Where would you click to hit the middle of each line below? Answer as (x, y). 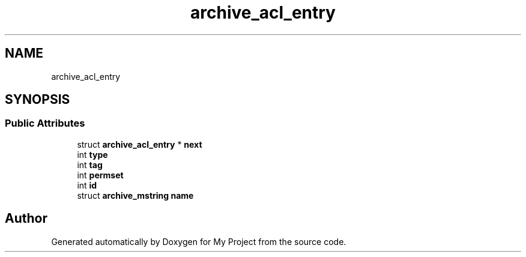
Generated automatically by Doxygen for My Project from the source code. (199, 241)
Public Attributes (45, 123)
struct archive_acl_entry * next (140, 144)
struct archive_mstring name (135, 195)
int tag (90, 165)
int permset (100, 175)
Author (26, 219)
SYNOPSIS (38, 100)
